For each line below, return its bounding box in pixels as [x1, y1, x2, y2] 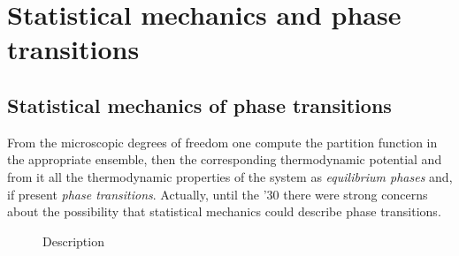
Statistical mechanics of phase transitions [7, 91, 392, 118]
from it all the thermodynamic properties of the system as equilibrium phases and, [7, 167, 453, 185]
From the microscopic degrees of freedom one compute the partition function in [7, 132, 438, 151]
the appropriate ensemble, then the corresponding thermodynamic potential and [7, 150, 442, 169]
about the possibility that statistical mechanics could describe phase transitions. [7, 202, 441, 221]
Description [42, 231, 104, 250]
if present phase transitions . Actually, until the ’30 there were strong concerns [7, 184, 428, 203]
